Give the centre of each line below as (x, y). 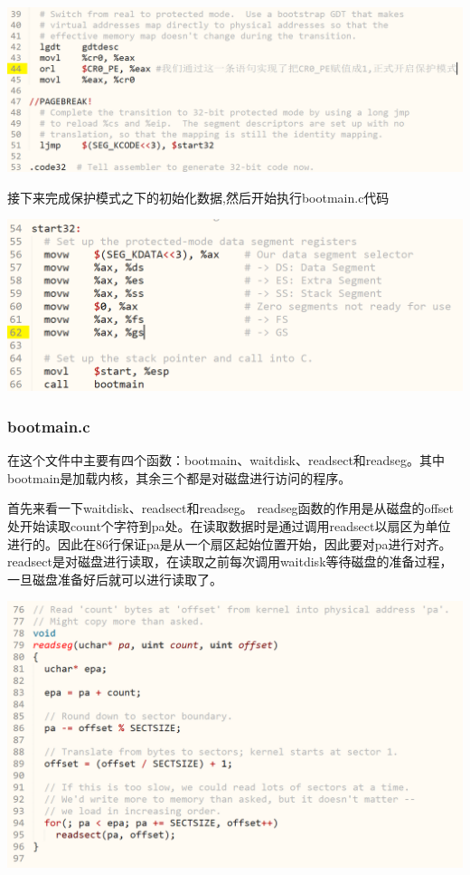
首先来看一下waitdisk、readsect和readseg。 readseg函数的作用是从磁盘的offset (230, 508)
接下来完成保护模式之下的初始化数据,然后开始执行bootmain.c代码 (198, 197)
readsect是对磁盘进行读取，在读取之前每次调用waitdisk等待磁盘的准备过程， (230, 561)
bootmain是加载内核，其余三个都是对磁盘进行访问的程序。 (179, 477)
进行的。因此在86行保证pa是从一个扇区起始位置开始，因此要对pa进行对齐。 (230, 543)
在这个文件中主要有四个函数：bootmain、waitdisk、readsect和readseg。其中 (226, 460)
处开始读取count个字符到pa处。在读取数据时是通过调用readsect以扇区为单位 (229, 526)
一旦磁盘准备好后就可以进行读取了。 (115, 579)
